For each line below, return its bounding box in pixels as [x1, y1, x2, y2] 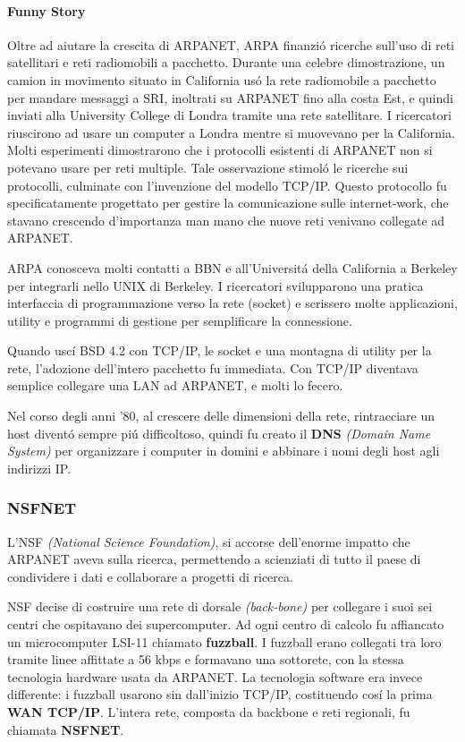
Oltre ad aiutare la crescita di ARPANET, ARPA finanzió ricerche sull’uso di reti [7, 35, 455, 54]
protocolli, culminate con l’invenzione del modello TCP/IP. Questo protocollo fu [7, 175, 447, 194]
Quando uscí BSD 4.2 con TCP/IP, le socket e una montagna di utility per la [7, 341, 432, 360]
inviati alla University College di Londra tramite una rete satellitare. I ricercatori [7, 106, 452, 124]
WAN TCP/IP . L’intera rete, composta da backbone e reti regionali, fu [7, 703, 410, 721]
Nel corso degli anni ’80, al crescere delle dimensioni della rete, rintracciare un [7, 406, 435, 425]
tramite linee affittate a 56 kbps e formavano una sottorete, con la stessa [7, 650, 404, 669]
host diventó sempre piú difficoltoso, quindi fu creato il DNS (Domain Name [7, 423, 431, 442]
